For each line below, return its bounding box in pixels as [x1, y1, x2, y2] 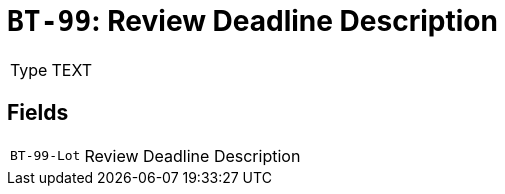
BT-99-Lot [10, 148, 81, 164]
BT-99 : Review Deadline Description [7, 4, 498, 38]
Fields [7, 100, 69, 126]
